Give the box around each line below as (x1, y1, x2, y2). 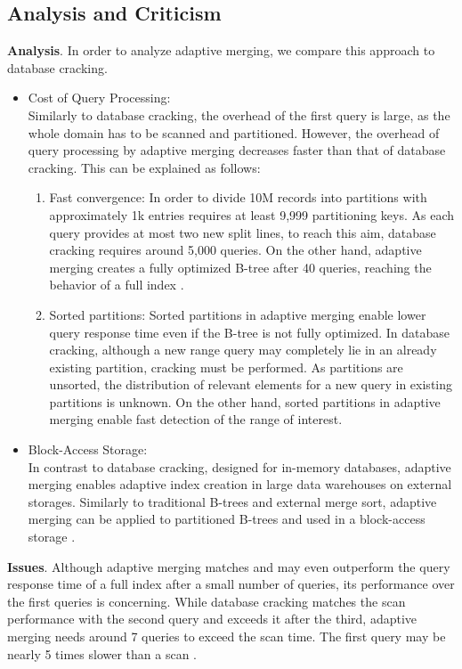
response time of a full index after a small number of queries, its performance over (7, 575, 455, 593)
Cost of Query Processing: (28, 88, 171, 107)
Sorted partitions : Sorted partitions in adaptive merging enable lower (49, 305, 426, 323)
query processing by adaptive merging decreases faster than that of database (28, 141, 446, 159)
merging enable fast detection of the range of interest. (49, 410, 343, 428)
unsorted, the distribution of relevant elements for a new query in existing (49, 375, 453, 394)
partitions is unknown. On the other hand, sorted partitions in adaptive (49, 392, 441, 411)
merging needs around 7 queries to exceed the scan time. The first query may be (7, 627, 446, 646)
